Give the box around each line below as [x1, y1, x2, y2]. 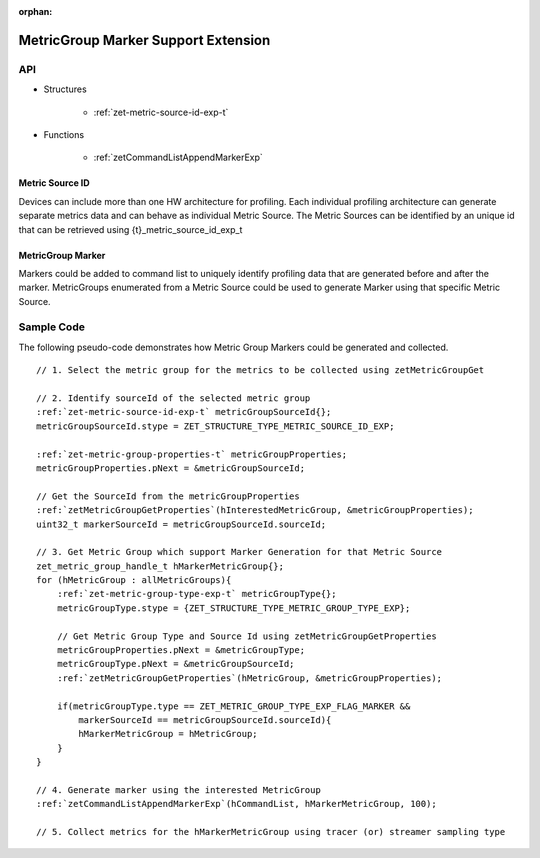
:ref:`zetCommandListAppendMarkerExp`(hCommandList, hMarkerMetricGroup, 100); [36, 798, 437, 810]
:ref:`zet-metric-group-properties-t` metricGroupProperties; [36, 448, 348, 460]
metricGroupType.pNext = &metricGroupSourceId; [56, 658, 295, 670]
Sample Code [18, 320, 85, 334]
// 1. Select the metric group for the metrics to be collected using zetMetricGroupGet [36, 365, 485, 376]
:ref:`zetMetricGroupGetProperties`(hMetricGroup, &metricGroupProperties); [56, 672, 443, 684]
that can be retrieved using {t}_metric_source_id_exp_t [18, 223, 243, 235]
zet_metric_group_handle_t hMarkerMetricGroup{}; [36, 560, 285, 572]
